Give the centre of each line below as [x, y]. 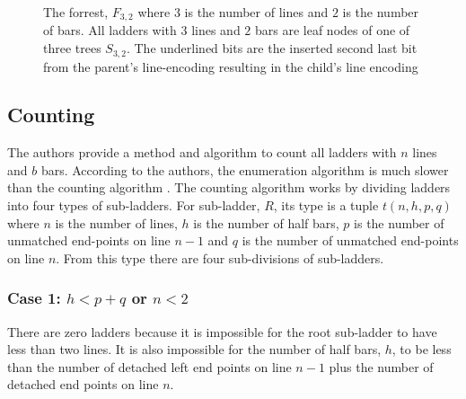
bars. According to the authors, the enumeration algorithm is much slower [245, 169]
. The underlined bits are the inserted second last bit [272, 48]
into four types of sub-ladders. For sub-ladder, [134, 205]
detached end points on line [83, 384]
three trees [72, 48]
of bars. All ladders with [110, 30]
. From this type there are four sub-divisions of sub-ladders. [220, 257]
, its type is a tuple [326, 205]
